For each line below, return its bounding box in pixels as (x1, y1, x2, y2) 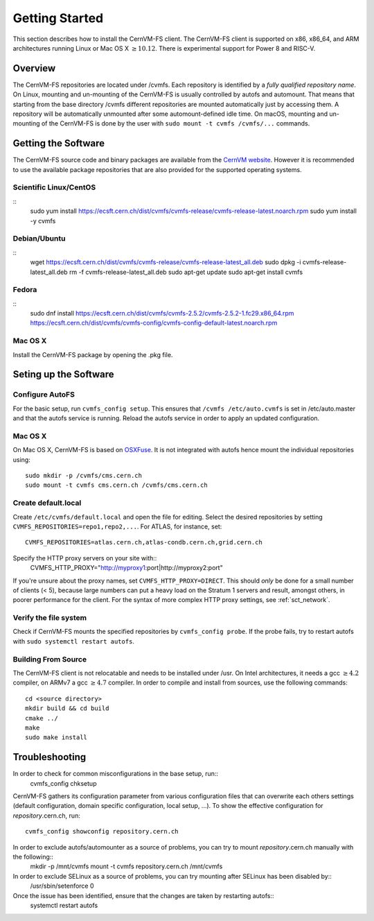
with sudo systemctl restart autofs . (12, 637, 135, 645)
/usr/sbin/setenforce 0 (30, 881, 94, 890)
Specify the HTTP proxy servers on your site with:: (12, 553, 157, 562)
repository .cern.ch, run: (12, 811, 81, 820)
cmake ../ (25, 714, 58, 722)
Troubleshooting (12, 751, 87, 763)
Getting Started (12, 10, 104, 26)
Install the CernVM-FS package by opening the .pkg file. (12, 350, 173, 359)
